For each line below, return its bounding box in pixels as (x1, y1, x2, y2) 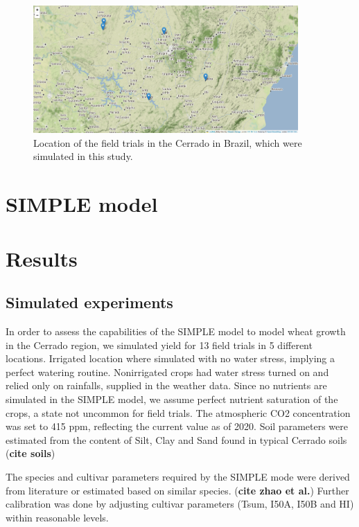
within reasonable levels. (6, 510, 109, 524)
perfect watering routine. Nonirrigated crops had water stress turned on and (6, 364, 329, 379)
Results (6, 244, 78, 272)
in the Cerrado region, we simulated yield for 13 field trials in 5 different (6, 337, 313, 352)
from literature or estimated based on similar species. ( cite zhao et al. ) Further (6, 483, 349, 497)
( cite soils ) (6, 446, 55, 461)
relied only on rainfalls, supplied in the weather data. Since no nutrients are (6, 378, 327, 393)
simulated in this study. (33, 149, 133, 163)
